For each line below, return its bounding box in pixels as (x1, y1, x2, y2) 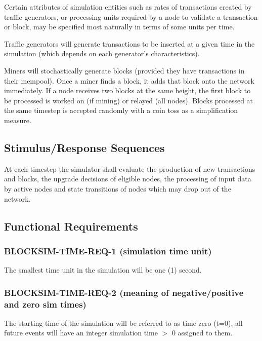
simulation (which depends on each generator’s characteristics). (4, 48, 200, 59)
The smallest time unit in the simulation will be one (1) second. (4, 264, 202, 275)
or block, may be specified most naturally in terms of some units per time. (4, 21, 235, 32)
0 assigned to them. (171, 327, 233, 338)
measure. (4, 115, 31, 125)
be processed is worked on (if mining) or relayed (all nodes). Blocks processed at (4, 95, 253, 105)
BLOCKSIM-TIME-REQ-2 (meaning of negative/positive (4, 286, 244, 298)
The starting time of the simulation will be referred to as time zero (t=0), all (4, 317, 243, 328)
